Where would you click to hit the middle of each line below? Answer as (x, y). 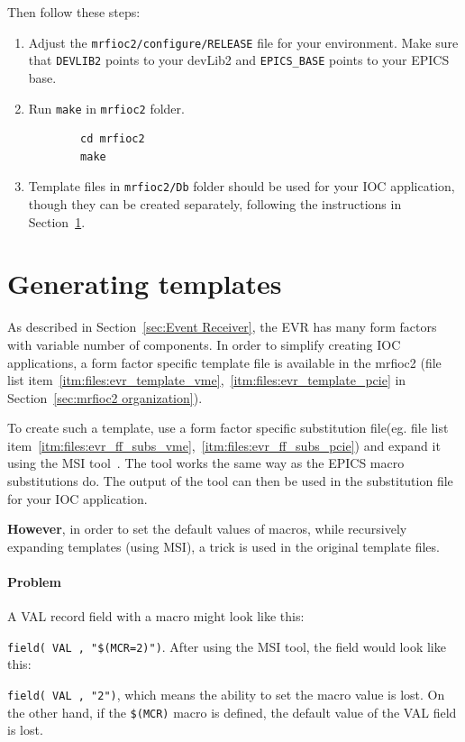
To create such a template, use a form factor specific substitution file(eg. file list (228, 428)
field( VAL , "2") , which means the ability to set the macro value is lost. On (226, 695)
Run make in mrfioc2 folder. (106, 108)
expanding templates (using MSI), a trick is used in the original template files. (223, 546)
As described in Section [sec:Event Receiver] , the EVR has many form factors (222, 327)
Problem (34, 582)
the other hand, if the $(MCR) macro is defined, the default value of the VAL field (232, 712)
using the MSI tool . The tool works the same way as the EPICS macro (206, 463)
